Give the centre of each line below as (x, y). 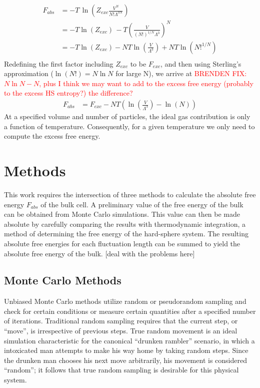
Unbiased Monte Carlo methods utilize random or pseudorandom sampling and (125, 301)
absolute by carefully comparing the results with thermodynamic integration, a (125, 224)
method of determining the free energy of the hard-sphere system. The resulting (126, 234)
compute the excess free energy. (52, 136)
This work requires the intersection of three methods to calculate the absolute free (130, 194)
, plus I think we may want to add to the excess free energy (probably (146, 83)
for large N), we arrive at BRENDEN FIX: (181, 73)
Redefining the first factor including (59, 63)
